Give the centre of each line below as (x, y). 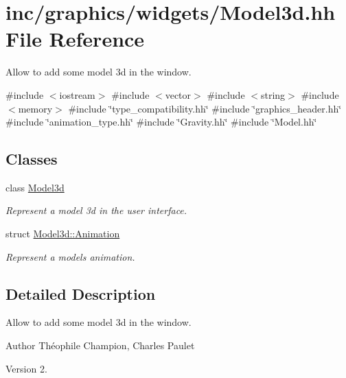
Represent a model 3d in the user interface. (96, 210)
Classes (32, 159)
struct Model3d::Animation (63, 234)
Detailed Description (81, 293)
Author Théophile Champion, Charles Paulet (100, 345)
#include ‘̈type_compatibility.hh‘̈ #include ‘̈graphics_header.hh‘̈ (205, 108)
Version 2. (26, 368)
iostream (77, 94)
